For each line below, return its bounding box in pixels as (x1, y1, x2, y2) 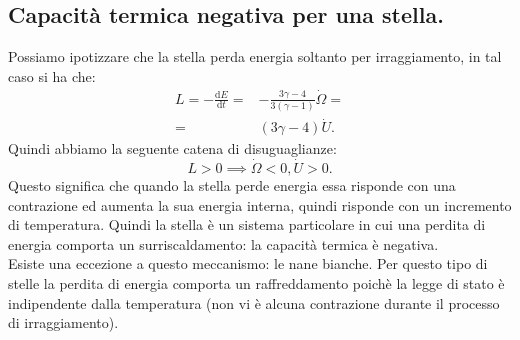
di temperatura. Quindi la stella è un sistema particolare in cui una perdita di (8, 214, 486, 235)
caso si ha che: (8, 65, 96, 86)
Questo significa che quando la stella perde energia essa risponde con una (8, 175, 456, 196)
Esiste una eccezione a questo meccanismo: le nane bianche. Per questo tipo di (8, 253, 488, 274)
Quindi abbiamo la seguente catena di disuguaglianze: (8, 138, 337, 159)
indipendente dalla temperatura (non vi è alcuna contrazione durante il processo (8, 292, 500, 313)
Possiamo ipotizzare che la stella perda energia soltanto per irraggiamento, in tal (8, 46, 502, 67)
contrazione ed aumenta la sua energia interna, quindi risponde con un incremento (8, 194, 512, 215)
